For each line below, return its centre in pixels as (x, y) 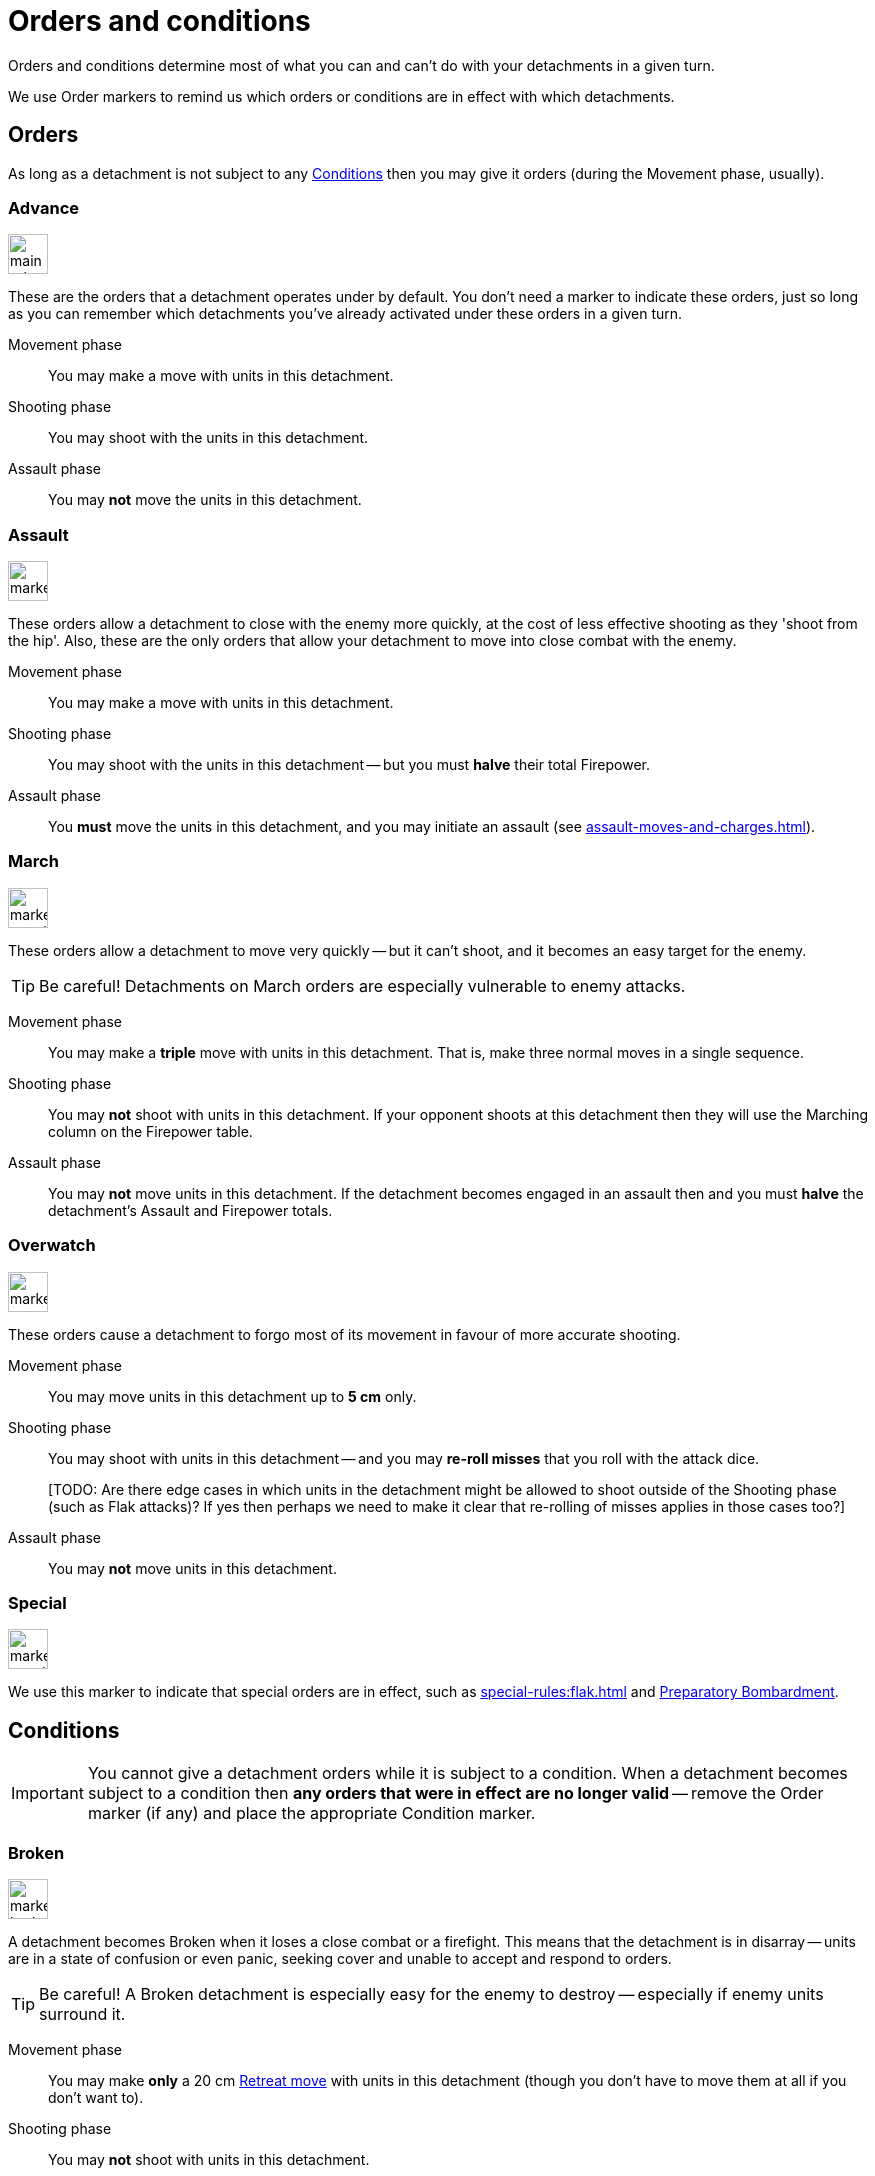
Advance (44, 207)
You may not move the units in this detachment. (205, 500)
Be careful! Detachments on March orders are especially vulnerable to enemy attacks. (362, 985)
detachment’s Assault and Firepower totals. (190, 1210)
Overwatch (52, 1245)
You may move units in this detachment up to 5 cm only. (232, 1396)
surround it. (82, 2013)
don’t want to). (96, 2097)
